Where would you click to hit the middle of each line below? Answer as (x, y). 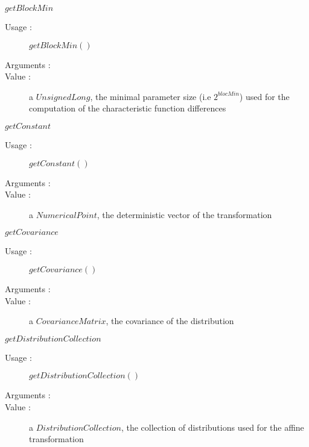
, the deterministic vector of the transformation (184, 214)
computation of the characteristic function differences (128, 108)
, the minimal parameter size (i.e (151, 96)
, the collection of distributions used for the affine (212, 427)
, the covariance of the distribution (170, 321)
